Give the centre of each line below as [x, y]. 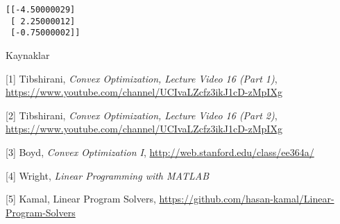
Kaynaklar [28, 54]
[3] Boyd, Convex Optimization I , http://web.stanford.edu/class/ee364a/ [160, 152]
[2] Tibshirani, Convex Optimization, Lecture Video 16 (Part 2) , [142, 115]
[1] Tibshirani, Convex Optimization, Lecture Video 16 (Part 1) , [142, 78]
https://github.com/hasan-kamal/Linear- [247, 199]
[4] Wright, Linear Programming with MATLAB [107, 175]
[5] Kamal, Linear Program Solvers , [81, 199]
